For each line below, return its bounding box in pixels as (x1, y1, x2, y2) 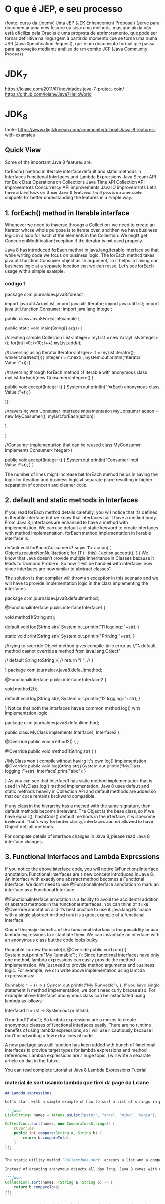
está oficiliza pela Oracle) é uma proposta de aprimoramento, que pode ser (5, 30, 157, 36)
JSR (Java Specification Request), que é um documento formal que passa (5, 40, 155, 46)
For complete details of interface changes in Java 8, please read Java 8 (5, 833, 150, 839)
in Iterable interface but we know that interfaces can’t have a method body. (5, 514, 157, 520)
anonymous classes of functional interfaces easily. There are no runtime (5, 1022, 151, 1028)
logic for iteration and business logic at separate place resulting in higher (5, 476, 153, 482)
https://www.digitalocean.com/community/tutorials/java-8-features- (18, 127, 156, 132)
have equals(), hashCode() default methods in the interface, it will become (5, 813, 156, 819)
